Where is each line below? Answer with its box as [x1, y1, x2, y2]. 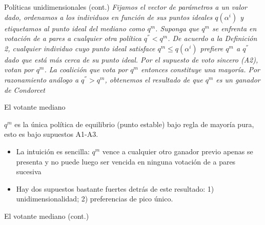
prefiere [200, 43, 223, 53]
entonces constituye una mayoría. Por [140, 64, 260, 75]
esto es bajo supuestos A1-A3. [4, 129, 98, 139]
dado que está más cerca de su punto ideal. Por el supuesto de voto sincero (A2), [4, 54, 258, 65]
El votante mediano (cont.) [4, 210, 89, 221]
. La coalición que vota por [44, 64, 128, 75]
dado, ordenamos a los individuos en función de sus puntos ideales [4, 11, 213, 22]
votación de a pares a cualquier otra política [4, 33, 141, 44]
